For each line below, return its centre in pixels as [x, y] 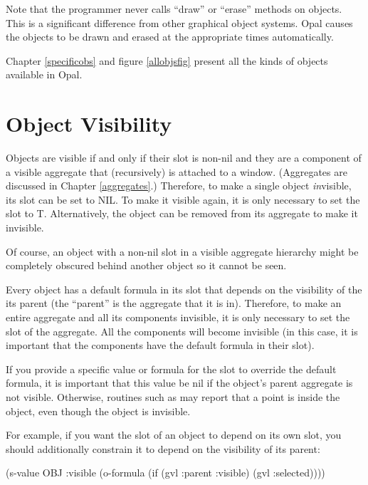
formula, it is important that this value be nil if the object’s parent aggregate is [179, 383]
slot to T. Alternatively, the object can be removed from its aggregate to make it [182, 213]
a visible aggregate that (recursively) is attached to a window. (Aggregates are [177, 171]
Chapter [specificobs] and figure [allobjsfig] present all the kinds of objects [167, 60]
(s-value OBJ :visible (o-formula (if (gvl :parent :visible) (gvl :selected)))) [165, 473]
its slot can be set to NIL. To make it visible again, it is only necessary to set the [183, 199]
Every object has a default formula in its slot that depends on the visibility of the [184, 289]
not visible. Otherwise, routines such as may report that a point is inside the [173, 397]
